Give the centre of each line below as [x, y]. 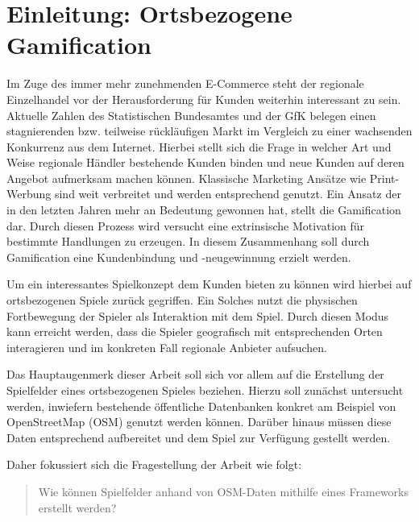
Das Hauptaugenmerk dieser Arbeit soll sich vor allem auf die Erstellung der [195, 374]
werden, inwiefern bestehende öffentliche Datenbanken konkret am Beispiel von [201, 406]
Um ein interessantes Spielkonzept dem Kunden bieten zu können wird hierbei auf [209, 284]
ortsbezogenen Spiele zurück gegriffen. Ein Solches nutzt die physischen [182, 300]
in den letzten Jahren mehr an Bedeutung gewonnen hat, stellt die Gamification [204, 210]
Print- [384, 178]
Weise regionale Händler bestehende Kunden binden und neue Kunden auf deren [205, 162]
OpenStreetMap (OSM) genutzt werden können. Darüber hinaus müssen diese [199, 422]
